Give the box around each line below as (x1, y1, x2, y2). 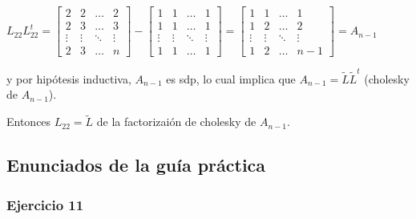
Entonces (6, 113, 51, 130)
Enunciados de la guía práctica (6, 152, 266, 177)
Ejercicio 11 (6, 194, 84, 214)
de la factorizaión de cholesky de (96, 113, 256, 130)
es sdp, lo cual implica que (166, 70, 296, 87)
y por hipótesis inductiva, (6, 70, 131, 87)
